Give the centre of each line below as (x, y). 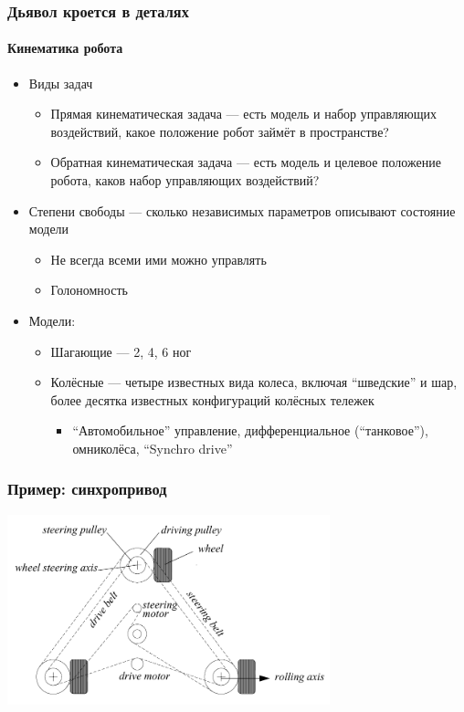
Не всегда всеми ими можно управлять (158, 259)
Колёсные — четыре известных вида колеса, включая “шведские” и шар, (254, 382)
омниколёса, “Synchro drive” (153, 448)
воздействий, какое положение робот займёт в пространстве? (220, 131)
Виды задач (61, 83)
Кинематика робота (65, 48)
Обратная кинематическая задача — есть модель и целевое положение (246, 162)
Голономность (89, 290)
